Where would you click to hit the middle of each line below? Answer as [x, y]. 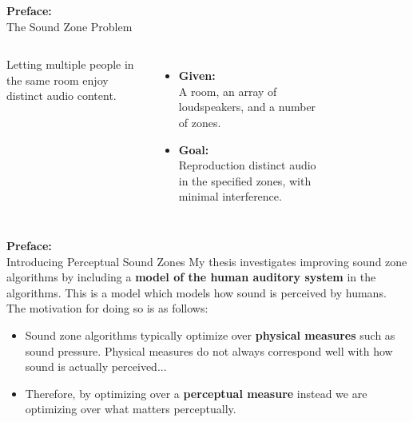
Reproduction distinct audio [247, 165]
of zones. [200, 122]
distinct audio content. [62, 96]
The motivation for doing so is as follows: [107, 308]
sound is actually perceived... [96, 366]
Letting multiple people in [70, 64]
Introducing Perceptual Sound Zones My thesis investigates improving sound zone [207, 261]
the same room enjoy [58, 80]
